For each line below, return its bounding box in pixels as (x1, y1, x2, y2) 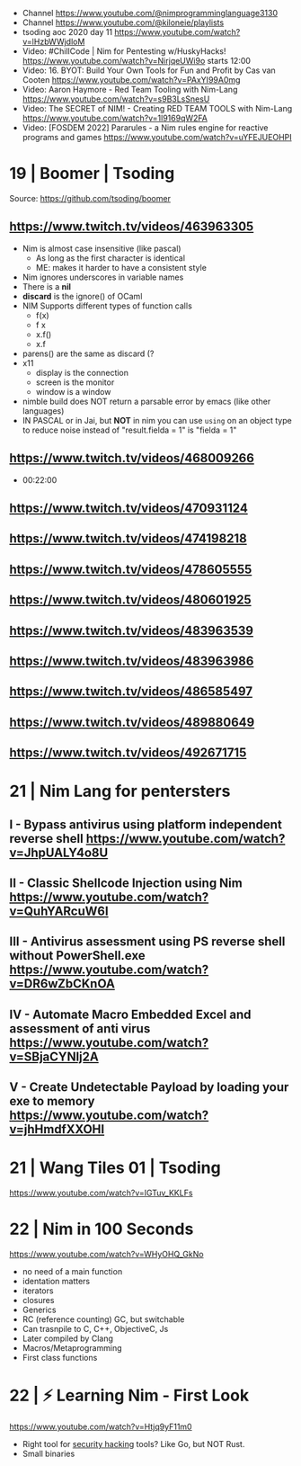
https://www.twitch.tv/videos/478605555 (9, 561, 252, 577)
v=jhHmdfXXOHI (9, 1122, 105, 1137)
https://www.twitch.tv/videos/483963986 (9, 653, 254, 668)
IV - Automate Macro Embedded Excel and (9, 1006, 252, 1022)
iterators (22, 1285, 54, 1296)
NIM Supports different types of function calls (22, 300, 193, 311)
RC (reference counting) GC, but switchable (22, 1314, 185, 1325)
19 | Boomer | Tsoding (9, 164, 175, 183)
